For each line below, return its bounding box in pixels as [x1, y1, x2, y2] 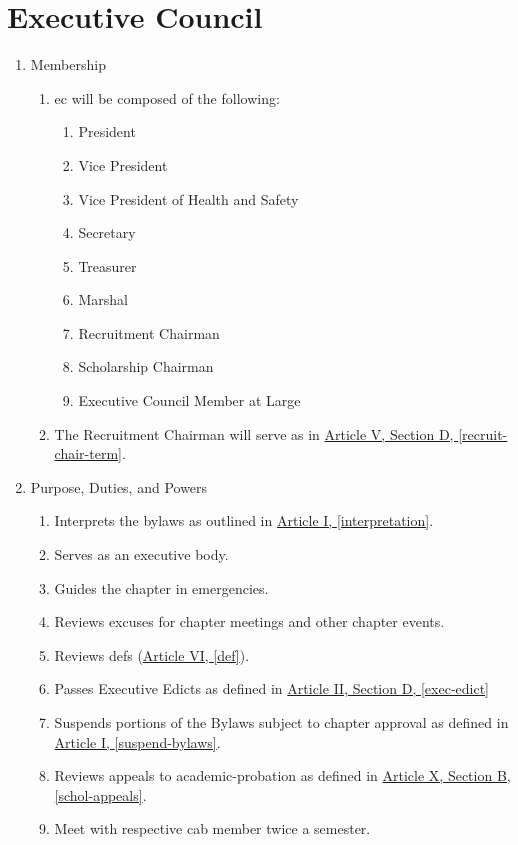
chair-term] [54, 443, 122, 464]
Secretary [78, 222, 136, 243]
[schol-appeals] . [54, 784, 147, 805]
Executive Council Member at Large [78, 390, 301, 411]
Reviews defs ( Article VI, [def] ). [54, 644, 250, 665]
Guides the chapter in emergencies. [54, 577, 269, 598]
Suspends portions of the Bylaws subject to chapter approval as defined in [54, 712, 509, 732]
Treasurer [78, 255, 137, 276]
